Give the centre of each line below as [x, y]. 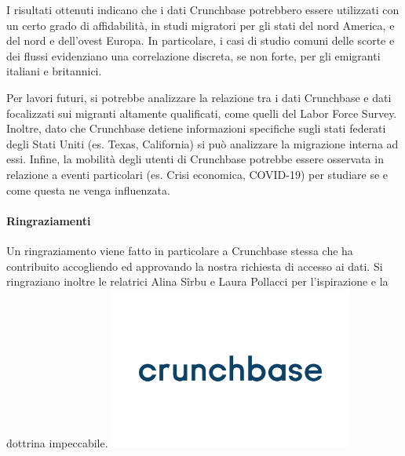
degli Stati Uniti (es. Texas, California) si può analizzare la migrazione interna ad [202, 143]
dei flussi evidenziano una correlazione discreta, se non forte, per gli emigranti [193, 55]
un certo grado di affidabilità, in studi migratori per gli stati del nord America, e [201, 25]
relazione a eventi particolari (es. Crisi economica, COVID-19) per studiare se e [197, 174]
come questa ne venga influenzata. [88, 190]
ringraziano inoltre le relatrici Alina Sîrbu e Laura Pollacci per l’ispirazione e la [197, 281]
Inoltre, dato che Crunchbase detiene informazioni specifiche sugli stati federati [196, 128]
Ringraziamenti [49, 220]
